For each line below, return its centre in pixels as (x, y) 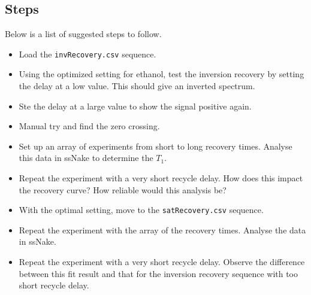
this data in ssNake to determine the (86, 158)
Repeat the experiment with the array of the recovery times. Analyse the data (162, 229)
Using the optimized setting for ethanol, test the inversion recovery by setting (161, 74)
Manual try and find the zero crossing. (89, 126)
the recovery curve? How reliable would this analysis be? (123, 189)
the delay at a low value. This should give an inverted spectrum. (137, 86)
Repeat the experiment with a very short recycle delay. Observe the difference (162, 262)
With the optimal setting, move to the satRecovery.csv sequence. (141, 210)
